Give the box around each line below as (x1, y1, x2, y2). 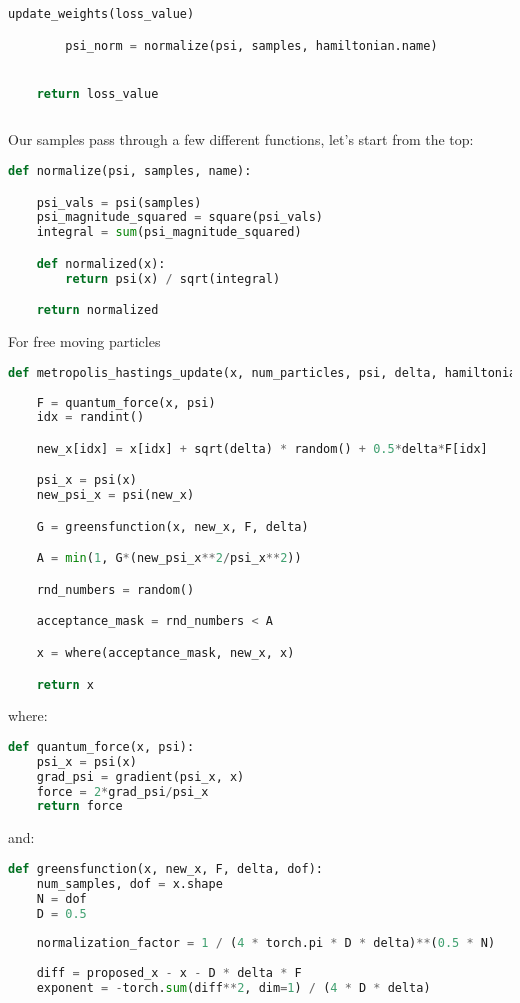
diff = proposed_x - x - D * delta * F (36, 966, 302, 981)
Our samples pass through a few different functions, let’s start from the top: (8, 129, 474, 150)
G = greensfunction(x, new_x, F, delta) (36, 519, 309, 534)
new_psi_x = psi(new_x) (36, 488, 195, 503)
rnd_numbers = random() (36, 582, 195, 597)
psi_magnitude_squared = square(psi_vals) (36, 210, 324, 225)
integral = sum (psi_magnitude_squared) (36, 225, 302, 240)
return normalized (36, 303, 159, 318)
